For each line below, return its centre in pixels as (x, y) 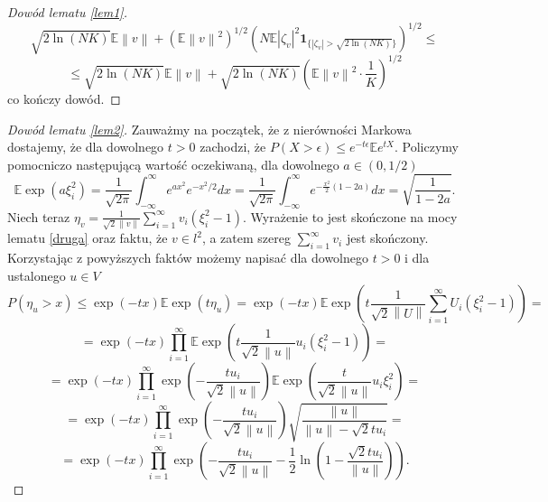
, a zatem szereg (246, 238)
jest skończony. (387, 238)
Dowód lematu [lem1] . (67, 12)
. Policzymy (427, 147)
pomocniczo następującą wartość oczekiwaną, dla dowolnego (173, 164)
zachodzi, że (233, 147)
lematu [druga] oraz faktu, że (88, 238)
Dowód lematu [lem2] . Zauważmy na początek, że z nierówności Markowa (209, 129)
